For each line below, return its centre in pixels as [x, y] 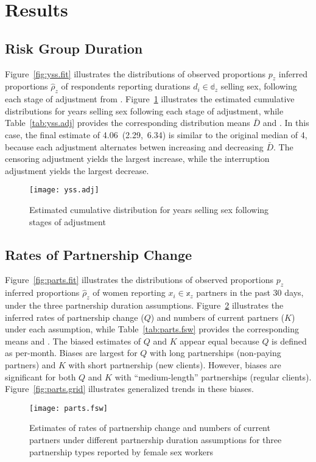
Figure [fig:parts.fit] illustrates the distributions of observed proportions [139, 280]
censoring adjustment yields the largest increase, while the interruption [137, 159]
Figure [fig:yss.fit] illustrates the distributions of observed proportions [135, 73]
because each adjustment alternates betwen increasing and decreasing [134, 146]
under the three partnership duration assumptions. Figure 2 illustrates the [144, 305]
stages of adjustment [68, 221]
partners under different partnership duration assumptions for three [156, 439]
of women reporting [129, 292]
